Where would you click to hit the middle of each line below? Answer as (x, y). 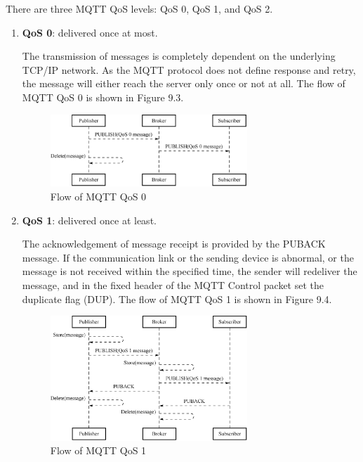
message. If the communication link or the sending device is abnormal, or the (188, 257)
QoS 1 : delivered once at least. (89, 220)
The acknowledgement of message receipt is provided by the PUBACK (174, 244)
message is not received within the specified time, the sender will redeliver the (190, 271)
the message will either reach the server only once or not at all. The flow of (184, 83)
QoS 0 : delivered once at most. (90, 32)
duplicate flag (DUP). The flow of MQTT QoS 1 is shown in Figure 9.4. (177, 299)
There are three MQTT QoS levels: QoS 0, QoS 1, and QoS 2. (139, 8)
